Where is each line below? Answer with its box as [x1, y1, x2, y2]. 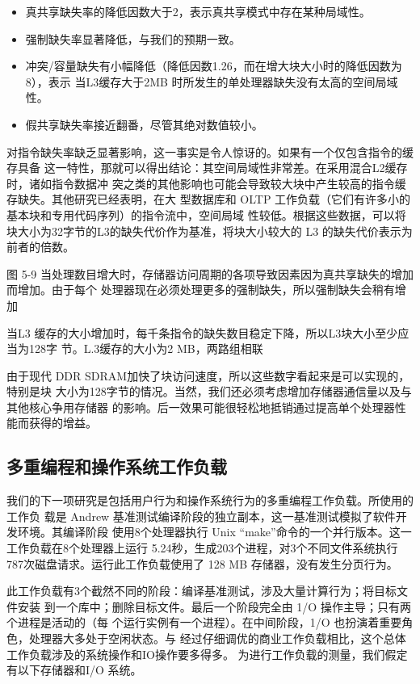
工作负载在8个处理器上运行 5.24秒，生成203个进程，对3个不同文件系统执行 [6, 539, 398, 556]
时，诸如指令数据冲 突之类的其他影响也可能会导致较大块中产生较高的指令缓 [6, 174, 406, 191]
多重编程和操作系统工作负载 [6, 454, 227, 479]
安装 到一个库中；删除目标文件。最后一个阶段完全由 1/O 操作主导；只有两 [17, 598, 411, 615]
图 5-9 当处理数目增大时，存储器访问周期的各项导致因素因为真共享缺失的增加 [6, 265, 414, 282]
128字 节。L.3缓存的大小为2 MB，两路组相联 [28, 340, 263, 357]
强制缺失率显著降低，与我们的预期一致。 [25, 30, 241, 47]
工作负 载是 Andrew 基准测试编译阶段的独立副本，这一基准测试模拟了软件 [6, 507, 396, 524]
